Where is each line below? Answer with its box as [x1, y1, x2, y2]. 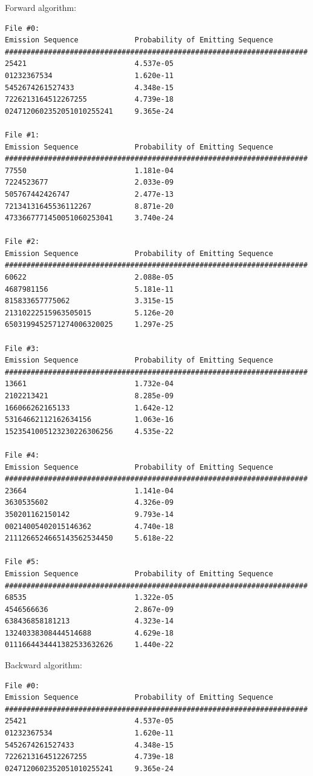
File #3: [5, 344, 40, 353]
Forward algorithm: [5, 1, 77, 13]
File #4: [5, 450, 40, 459]
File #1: [5, 130, 40, 139]
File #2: [5, 237, 40, 246]
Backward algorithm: [5, 659, 82, 671]
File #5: [5, 557, 40, 567]
